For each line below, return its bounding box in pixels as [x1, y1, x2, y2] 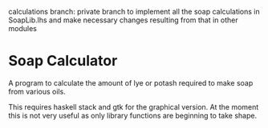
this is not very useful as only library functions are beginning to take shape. [8, 110, 258, 120]
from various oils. [8, 86, 66, 96]
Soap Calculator [8, 52, 118, 70]
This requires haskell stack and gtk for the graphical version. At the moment [8, 102, 259, 111]
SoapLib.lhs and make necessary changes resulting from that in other [8, 15, 238, 25]
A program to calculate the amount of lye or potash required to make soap [8, 78, 254, 87]
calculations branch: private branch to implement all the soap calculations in [8, 7, 261, 16]
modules [8, 24, 38, 33]
